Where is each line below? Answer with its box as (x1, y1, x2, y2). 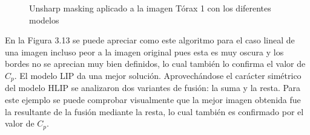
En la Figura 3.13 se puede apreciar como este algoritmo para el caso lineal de (5, 34, 295, 46)
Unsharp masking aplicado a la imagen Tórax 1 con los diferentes (29, 2, 271, 14)
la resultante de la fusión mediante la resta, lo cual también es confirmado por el (5, 105, 304, 118)
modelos (29, 13, 59, 26)
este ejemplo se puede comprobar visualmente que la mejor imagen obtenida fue (5, 93, 301, 106)
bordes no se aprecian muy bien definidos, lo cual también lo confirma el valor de (5, 57, 306, 70)
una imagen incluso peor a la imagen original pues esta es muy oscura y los (5, 45, 284, 58)
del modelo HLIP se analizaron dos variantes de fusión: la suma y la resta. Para (5, 81, 301, 94)
